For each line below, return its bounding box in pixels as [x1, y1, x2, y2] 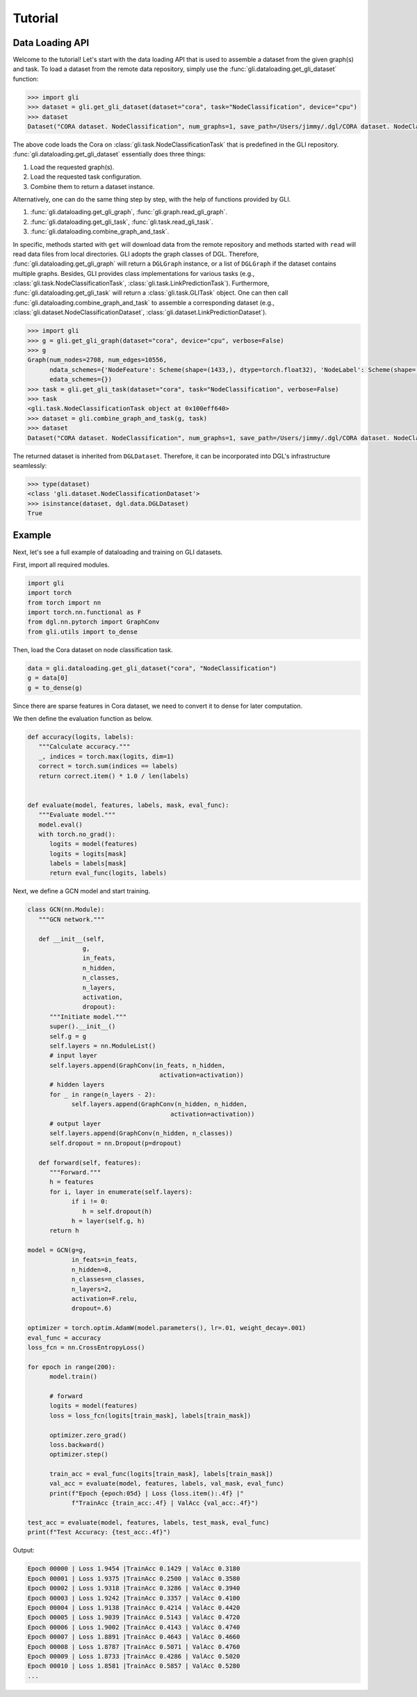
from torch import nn [27, 599, 101, 606]
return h [49, 1227, 79, 1235]
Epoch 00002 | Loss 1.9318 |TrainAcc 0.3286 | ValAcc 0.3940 [27, 1584, 240, 1592]
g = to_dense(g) [27, 683, 83, 692]
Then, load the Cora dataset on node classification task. [13, 645, 173, 653]
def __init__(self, [38, 935, 105, 943]
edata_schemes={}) [49, 375, 113, 384]
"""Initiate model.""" [49, 1012, 127, 1021]
